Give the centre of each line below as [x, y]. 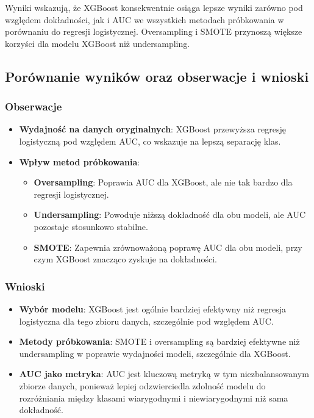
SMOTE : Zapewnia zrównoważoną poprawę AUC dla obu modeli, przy [168, 247]
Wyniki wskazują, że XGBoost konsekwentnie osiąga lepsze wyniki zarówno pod [154, 7]
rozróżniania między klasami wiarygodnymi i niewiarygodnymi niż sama [154, 398]
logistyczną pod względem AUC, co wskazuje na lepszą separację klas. [150, 141]
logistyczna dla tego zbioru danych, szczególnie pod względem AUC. [146, 321]
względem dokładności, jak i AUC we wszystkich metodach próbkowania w [145, 19]
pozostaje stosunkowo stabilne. [91, 226]
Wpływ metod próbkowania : [80, 161]
